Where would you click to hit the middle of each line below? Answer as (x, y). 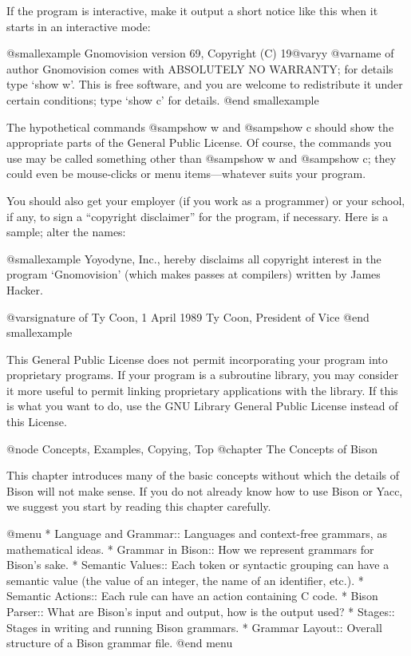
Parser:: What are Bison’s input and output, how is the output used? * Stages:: (201, 611)
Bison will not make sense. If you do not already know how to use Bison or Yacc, (205, 490)
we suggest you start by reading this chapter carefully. (139, 506)
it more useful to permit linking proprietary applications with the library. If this (202, 390)
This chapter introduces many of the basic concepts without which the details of (203, 475)
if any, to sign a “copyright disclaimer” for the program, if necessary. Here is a (198, 216)
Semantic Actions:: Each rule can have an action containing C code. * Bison (192, 596)
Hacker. (25, 289)
